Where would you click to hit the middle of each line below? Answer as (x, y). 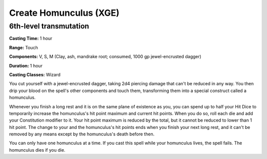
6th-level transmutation (49, 26)
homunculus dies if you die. (37, 150)
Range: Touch (23, 47)
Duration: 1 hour (26, 65)
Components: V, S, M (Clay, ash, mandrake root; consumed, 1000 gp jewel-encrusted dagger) (105, 57)
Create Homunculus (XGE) (64, 13)
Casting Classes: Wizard (35, 74)
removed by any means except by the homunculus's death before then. (82, 134)
